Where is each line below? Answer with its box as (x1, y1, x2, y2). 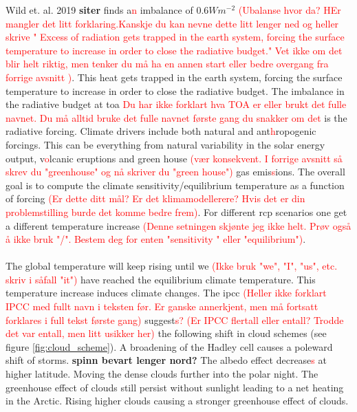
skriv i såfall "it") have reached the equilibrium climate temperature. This (6, 272, 316, 286)
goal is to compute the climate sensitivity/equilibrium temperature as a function (6, 177, 345, 192)
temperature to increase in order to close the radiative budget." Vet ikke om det (6, 43, 343, 57)
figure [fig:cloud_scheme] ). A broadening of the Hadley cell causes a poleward (6, 339, 333, 354)
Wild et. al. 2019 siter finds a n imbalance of (6, 3, 193, 17)
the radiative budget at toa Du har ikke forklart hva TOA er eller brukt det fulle (6, 97, 347, 111)
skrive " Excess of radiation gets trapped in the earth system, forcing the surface (6, 30, 345, 44)
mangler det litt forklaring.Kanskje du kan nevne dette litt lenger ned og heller (6, 16, 339, 30)
